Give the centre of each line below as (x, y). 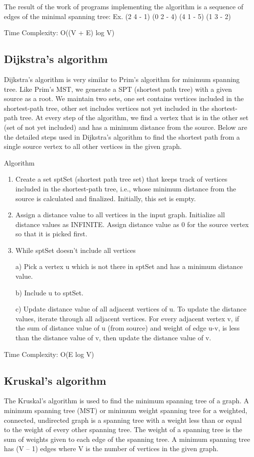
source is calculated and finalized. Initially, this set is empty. (106, 198)
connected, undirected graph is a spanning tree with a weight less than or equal (123, 420)
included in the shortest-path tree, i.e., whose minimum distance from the (126, 188)
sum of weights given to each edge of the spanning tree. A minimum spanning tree (127, 439)
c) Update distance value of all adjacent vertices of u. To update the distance (131, 309)
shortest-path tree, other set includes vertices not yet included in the (107, 108)
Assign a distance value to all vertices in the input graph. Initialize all (120, 215)
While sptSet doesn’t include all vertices (75, 250)
